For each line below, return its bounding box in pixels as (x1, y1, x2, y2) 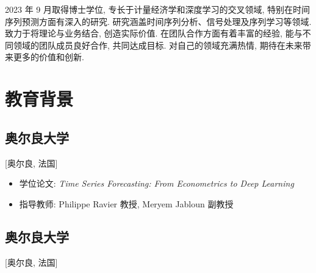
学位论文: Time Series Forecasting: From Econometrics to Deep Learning (19, 177, 294, 190)
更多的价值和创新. (13, 50, 84, 63)
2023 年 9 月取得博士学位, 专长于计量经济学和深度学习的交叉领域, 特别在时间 (5, 3, 311, 15)
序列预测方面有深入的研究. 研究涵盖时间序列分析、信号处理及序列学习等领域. (5, 15, 312, 27)
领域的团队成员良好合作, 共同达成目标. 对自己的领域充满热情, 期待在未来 (13, 38, 303, 51)
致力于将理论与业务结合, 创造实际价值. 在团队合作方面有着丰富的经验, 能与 (5, 27, 303, 40)
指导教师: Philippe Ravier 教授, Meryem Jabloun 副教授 (19, 197, 234, 210)
